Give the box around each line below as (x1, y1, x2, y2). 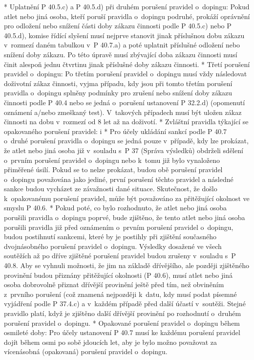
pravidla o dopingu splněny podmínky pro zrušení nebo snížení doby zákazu (4, 88, 233, 98)
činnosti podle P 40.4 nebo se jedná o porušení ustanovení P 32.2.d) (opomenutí (4, 97, 245, 107)
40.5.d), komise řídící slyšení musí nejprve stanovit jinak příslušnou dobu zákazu (4, 30, 245, 40)
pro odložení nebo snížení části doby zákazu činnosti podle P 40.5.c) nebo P (4, 21, 232, 31)
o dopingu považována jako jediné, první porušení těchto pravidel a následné (4, 174, 233, 184)
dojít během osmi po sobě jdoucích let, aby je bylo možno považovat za (4, 337, 217, 347)
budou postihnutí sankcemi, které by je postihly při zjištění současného (4, 231, 216, 242)
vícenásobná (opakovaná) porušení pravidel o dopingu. (4, 346, 168, 357)
